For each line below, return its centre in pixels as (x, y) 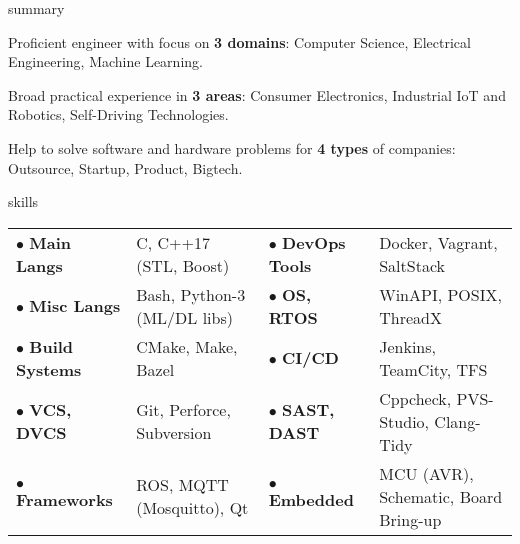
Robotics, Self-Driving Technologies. (118, 114)
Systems (49, 369)
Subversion (174, 433)
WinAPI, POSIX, (440, 294)
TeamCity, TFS (433, 369)
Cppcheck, (415, 398)
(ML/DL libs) (184, 317)
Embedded (311, 500)
